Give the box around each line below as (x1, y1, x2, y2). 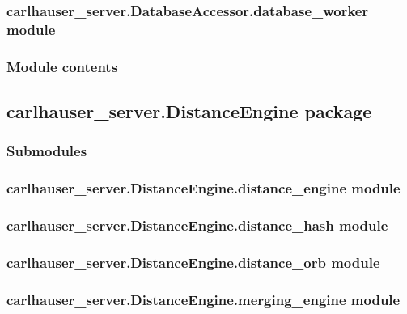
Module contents (6, 56, 118, 76)
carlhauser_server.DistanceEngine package (6, 99, 372, 123)
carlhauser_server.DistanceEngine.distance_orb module (6, 252, 380, 272)
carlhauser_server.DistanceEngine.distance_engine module (6, 178, 401, 198)
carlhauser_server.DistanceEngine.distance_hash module (6, 215, 388, 235)
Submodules (6, 141, 87, 161)
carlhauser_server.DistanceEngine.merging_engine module (6, 289, 401, 309)
